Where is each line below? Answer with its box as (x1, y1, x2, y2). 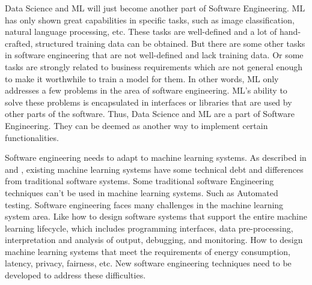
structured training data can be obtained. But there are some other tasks (35, 37, 305, 49)
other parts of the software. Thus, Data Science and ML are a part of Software (5, 107, 295, 120)
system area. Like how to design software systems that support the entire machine (5, 210, 307, 223)
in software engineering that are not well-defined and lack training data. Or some (5, 49, 304, 61)
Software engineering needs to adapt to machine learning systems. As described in (5, 151, 307, 164)
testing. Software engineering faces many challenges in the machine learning (5, 198, 284, 211)
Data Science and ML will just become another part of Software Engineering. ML (5, 2, 305, 14)
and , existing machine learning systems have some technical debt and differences (5, 163, 304, 175)
